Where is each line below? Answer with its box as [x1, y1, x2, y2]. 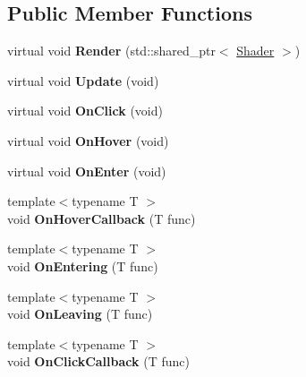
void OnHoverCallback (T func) [7, 209, 196, 227]
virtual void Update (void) [7, 71, 159, 90]
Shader [236, 41, 275, 60]
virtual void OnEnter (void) [7, 161, 166, 180]
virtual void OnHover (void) [7, 131, 169, 150]
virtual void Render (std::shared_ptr [7, 41, 216, 60]
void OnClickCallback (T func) [7, 352, 190, 371]
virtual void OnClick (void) [7, 101, 163, 120]
